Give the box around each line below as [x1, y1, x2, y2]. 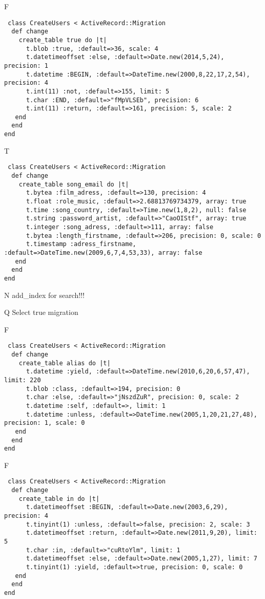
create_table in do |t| [18, 495, 100, 502]
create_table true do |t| [18, 36, 107, 44]
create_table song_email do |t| [18, 180, 129, 188]
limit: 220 [4, 376, 41, 384]
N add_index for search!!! [4, 289, 85, 300]
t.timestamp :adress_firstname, [26, 240, 136, 248]
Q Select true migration [4, 307, 78, 317]
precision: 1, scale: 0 [4, 419, 85, 427]
